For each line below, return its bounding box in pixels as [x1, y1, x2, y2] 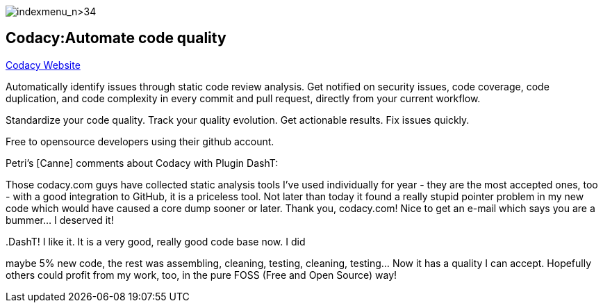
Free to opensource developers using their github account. [6, 135, 274, 147]
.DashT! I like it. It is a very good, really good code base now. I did [6, 235, 306, 248]
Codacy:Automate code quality [6, 29, 226, 47]
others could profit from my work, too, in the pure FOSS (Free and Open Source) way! [6, 268, 397, 281]
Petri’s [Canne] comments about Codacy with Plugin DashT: [6, 156, 279, 169]
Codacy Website [6, 58, 81, 71]
